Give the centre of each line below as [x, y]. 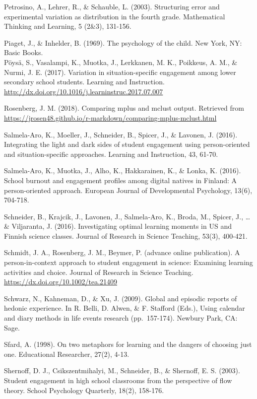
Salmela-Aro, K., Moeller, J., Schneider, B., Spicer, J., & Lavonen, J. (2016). [121, 134]
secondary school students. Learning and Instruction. [84, 82]
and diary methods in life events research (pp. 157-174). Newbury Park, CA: [121, 318]
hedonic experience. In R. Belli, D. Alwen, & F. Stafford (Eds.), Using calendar [125, 308]
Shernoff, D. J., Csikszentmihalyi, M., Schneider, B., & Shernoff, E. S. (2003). [122, 370]
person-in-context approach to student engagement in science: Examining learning [128, 262]
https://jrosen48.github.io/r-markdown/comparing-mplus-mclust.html [110, 117]
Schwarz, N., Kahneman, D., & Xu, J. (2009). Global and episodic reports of [121, 298]
